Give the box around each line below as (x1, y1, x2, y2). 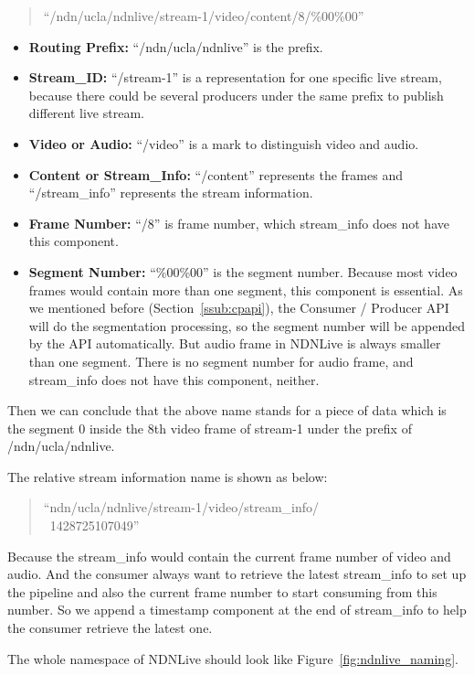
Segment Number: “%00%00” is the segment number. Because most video (28, 262, 458, 281)
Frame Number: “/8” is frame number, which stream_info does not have (28, 213, 449, 232)
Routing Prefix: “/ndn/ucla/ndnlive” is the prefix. (28, 37, 323, 56)
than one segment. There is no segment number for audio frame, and (28, 351, 414, 370)
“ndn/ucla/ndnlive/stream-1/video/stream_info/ (43, 498, 320, 517)
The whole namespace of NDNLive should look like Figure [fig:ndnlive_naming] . (7, 648, 458, 668)
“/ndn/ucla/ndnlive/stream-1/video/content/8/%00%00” (43, 6, 364, 25)
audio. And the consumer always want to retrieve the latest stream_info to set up (7, 564, 467, 584)
